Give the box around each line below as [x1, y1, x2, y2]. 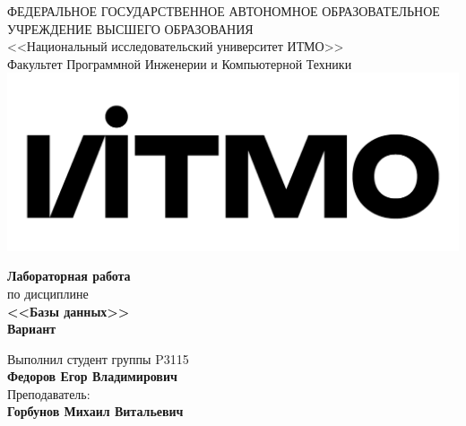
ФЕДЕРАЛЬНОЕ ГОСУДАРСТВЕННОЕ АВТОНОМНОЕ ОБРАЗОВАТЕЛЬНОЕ [7, 2, 440, 20]
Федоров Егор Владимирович [7, 367, 177, 386]
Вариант [7, 319, 56, 338]
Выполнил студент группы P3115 [7, 349, 189, 368]
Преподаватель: [7, 384, 91, 403]
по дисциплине [7, 283, 89, 302]
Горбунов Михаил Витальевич [7, 402, 184, 421]
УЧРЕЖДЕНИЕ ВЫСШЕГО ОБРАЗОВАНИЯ [7, 19, 254, 38]
